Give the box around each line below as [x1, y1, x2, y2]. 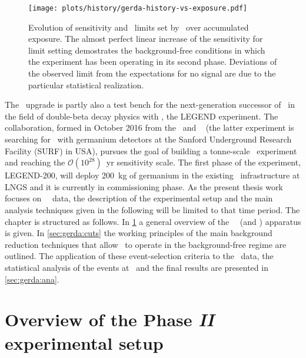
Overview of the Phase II [5, 307, 214, 332]
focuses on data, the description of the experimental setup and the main [5, 192, 273, 204]
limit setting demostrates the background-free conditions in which [28, 44, 265, 56]
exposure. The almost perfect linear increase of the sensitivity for [28, 32, 263, 45]
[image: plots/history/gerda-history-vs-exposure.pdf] [28, 4, 248, 12]
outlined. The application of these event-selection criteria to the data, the [5, 250, 274, 262]
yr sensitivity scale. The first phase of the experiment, [106, 156, 301, 168]
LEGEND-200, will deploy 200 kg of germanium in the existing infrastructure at [5, 169, 300, 181]
